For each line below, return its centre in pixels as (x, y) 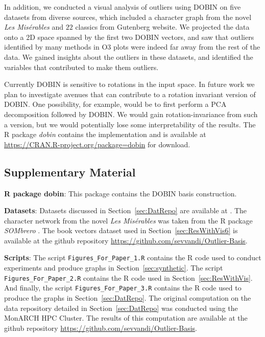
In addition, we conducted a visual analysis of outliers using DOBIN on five (123, 7)
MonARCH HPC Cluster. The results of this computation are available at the (126, 318)
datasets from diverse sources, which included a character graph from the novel (128, 17)
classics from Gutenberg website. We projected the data (162, 27)
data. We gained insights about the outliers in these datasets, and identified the (129, 57)
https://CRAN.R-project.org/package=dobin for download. (97, 144)
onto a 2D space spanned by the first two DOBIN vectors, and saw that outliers (129, 37)
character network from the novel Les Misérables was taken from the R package (128, 220)
